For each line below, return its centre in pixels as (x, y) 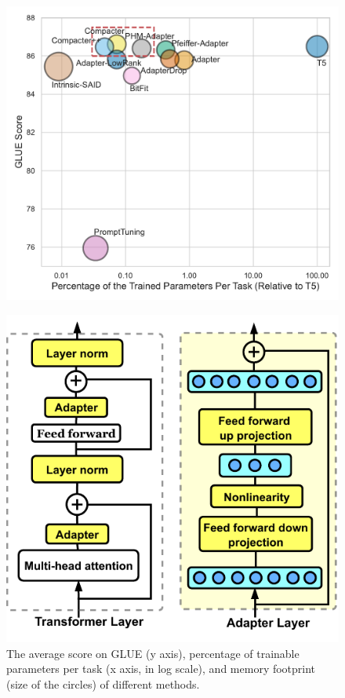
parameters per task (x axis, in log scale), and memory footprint (161, 669)
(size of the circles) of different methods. (103, 683)
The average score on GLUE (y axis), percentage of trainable (153, 653)
